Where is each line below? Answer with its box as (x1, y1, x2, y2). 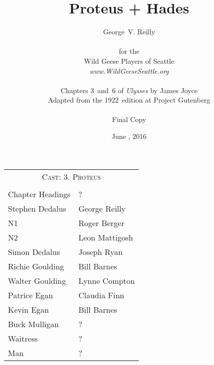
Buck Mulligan (8, 318, 59, 330)
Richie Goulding (8, 260, 64, 272)
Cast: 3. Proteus (42, 170, 101, 182)
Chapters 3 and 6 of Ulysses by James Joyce (61, 85, 198, 95)
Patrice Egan (8, 289, 53, 301)
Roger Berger (78, 217, 125, 229)
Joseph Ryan (78, 245, 123, 257)
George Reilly (78, 202, 126, 214)
